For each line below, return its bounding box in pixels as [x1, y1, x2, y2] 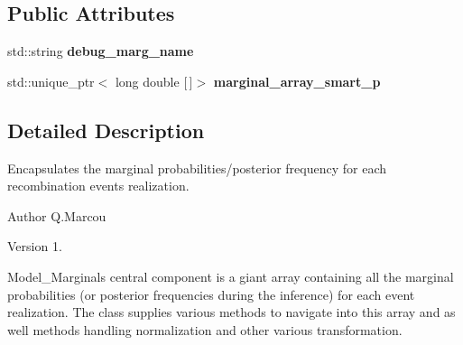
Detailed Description [7, 116, 205, 144]
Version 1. [7, 237, 62, 256]
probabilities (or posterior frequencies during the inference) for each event [7, 284, 415, 303]
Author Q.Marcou [7, 206, 106, 225]
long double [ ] [115, 71, 193, 90]
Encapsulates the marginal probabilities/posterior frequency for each [7, 158, 386, 177]
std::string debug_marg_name [7, 42, 194, 61]
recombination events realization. [7, 176, 190, 195]
